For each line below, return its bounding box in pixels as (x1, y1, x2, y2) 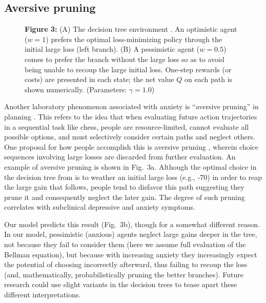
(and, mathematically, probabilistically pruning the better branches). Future (4, 269, 243, 279)
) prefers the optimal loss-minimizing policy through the (46, 33, 222, 44)
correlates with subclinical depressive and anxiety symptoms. (4, 201, 195, 212)
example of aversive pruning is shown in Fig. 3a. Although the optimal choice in (4, 161, 257, 172)
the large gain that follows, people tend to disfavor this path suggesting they (4, 181, 244, 192)
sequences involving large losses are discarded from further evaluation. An (4, 151, 236, 162)
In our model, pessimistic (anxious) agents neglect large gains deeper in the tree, (4, 229, 257, 239)
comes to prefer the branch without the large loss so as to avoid (25, 53, 224, 64)
